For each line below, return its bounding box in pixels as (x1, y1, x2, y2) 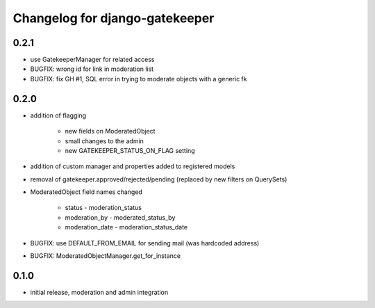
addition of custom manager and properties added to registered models (30, 162, 235, 170)
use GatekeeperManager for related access (30, 56, 155, 64)
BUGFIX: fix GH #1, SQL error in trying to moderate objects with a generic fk (30, 74, 247, 83)
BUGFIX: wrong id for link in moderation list (30, 65, 154, 73)
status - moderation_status (65, 204, 142, 212)
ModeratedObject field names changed (30, 188, 142, 196)
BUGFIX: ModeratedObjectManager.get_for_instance (30, 252, 181, 260)
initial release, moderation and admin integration (30, 288, 169, 296)
